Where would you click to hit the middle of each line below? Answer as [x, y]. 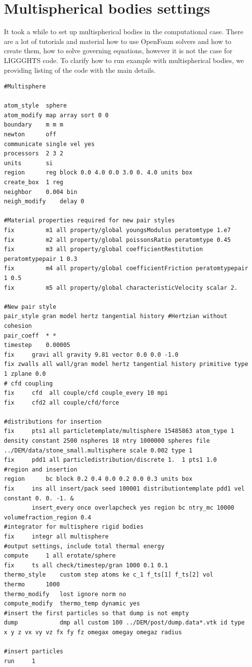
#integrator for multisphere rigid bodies [74, 527]
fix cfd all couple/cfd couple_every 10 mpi [86, 393]
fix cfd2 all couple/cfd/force [62, 402]
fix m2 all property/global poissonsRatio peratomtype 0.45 [117, 240]
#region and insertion [41, 469]
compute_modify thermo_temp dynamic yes [72, 604]
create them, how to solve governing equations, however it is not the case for [118, 51]
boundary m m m [34, 125]
